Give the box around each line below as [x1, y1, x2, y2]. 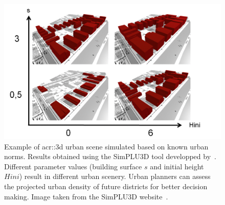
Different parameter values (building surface [4, 161, 142, 171]
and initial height [150, 161, 204, 171]
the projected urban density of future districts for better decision [4, 181, 208, 191]
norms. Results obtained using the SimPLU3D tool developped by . [4, 151, 216, 162]
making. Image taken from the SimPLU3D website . [4, 191, 168, 201]
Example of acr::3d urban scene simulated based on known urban [4, 141, 209, 151]
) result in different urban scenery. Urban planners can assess [19, 171, 211, 182]
